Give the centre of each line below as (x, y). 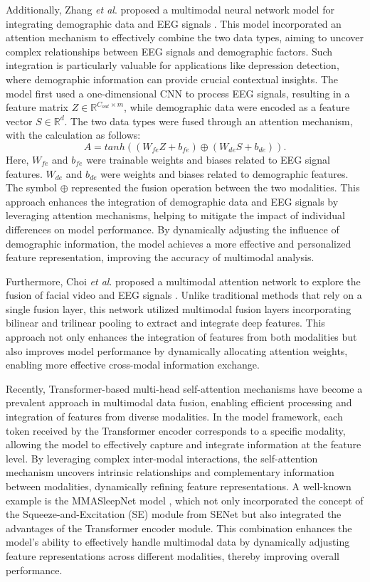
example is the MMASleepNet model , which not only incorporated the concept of (185, 500)
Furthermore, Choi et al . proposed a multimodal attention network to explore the (183, 281)
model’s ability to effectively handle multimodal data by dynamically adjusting (178, 542)
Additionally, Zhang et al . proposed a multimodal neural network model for (170, 9)
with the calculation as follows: (73, 135)
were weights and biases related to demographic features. (224, 173)
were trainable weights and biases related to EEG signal (208, 159)
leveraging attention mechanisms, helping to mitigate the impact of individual (175, 215)
